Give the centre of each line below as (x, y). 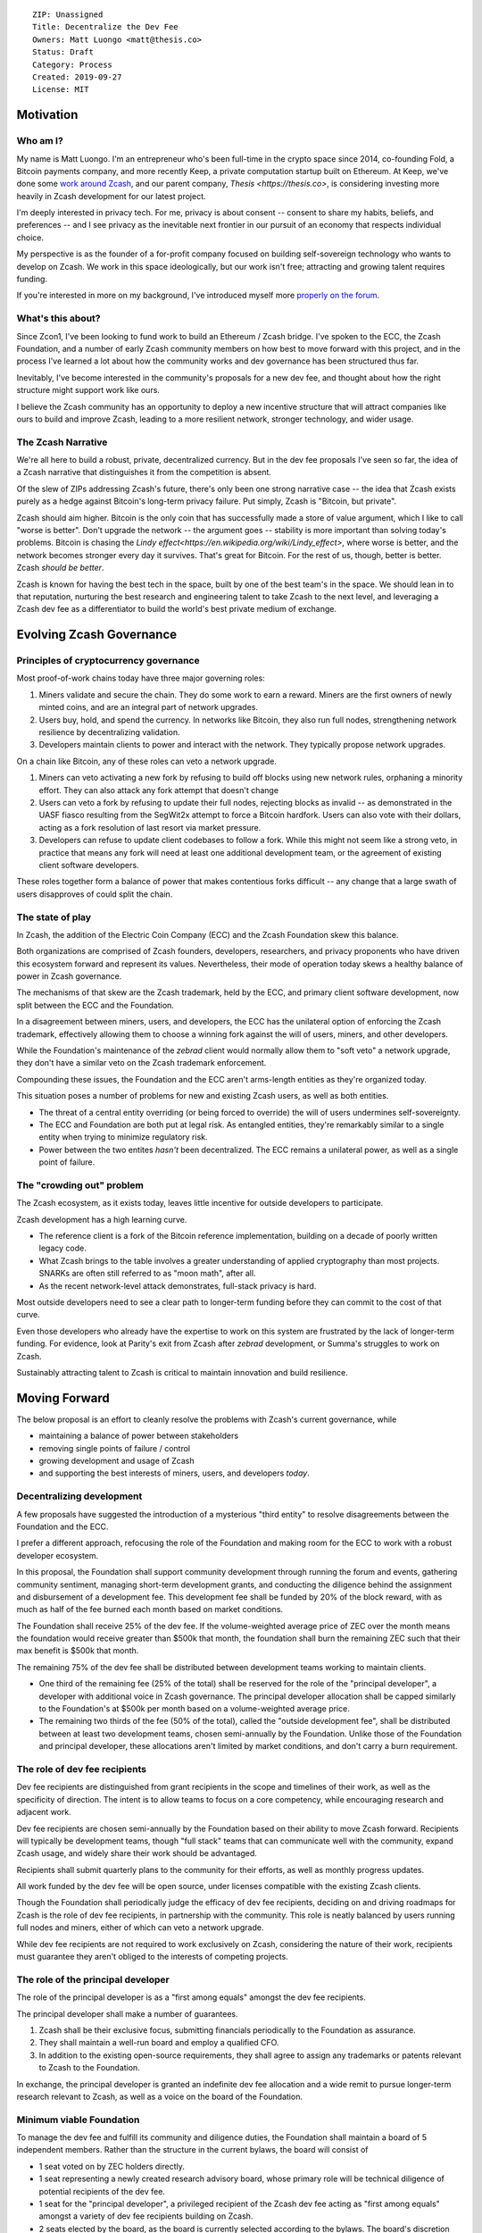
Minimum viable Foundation (78, 2120)
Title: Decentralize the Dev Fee (105, 27)
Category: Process (73, 64)
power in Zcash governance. (69, 976)
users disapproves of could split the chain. (95, 894)
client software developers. (89, 865)
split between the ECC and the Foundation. (95, 1005)
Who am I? (40, 141)
